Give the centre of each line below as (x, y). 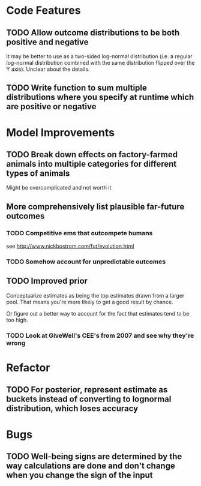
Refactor (28, 367)
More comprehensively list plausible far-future (95, 207)
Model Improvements (61, 132)
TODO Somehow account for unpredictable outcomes (86, 262)
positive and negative (47, 42)
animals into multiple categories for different (91, 163)
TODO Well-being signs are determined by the (94, 456)
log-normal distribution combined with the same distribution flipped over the (100, 63)
